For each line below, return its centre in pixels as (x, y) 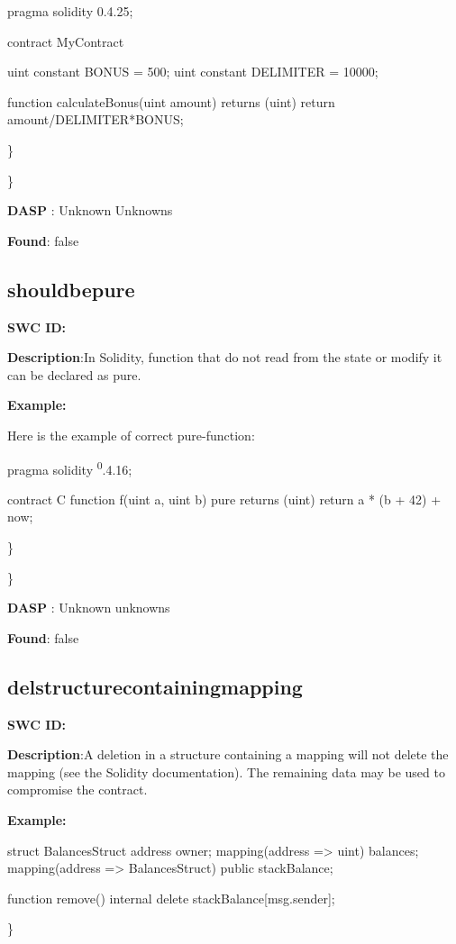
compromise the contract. (78, 790)
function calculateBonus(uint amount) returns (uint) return (171, 101)
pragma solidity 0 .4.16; (70, 467)
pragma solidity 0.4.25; (70, 11)
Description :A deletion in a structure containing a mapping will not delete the (228, 754)
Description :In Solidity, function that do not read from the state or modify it (225, 357)
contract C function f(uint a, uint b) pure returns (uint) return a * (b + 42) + (224, 499)
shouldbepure (71, 289)
